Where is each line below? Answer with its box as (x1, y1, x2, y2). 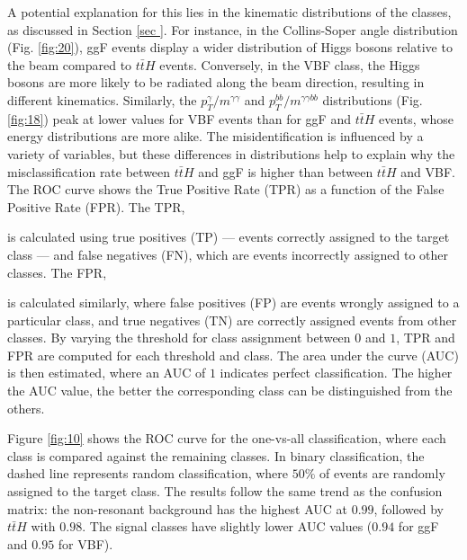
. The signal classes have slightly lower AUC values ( (82, 517, 373, 536)
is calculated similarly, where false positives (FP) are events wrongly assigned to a (7, 293, 460, 312)
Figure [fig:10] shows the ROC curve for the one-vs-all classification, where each (7, 429, 446, 448)
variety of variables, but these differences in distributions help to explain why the (7, 144, 455, 163)
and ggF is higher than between (198, 162, 373, 181)
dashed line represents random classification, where (7, 464, 289, 483)
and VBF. (400, 162, 455, 181)
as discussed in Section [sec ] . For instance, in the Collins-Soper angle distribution (7, 20, 458, 39)
